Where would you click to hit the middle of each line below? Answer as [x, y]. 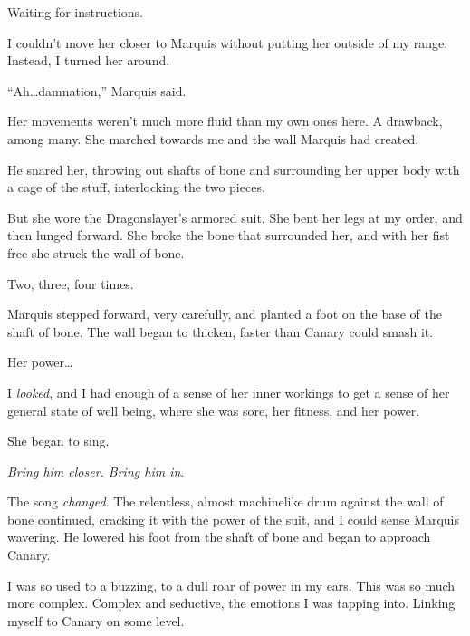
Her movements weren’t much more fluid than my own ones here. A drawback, [225, 121]
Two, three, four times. [71, 283]
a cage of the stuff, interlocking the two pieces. [136, 187]
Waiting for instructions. [75, 12]
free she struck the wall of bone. [96, 252]
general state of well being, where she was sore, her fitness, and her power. [214, 410]
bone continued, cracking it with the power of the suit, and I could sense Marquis [233, 519]
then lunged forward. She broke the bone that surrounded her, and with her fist [229, 235]
